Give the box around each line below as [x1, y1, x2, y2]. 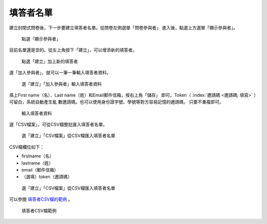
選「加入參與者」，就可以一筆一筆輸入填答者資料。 [9, 70, 111, 76]
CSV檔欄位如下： [9, 144, 44, 150]
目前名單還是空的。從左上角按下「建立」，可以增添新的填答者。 [9, 47, 137, 53]
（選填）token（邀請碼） [21, 174, 72, 180]
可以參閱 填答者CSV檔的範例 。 [9, 196, 73, 202]
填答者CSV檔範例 [21, 208, 57, 214]
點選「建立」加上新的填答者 [21, 58, 78, 64]
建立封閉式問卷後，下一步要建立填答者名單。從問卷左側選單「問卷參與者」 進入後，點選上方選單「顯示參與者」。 [9, 25, 238, 31]
